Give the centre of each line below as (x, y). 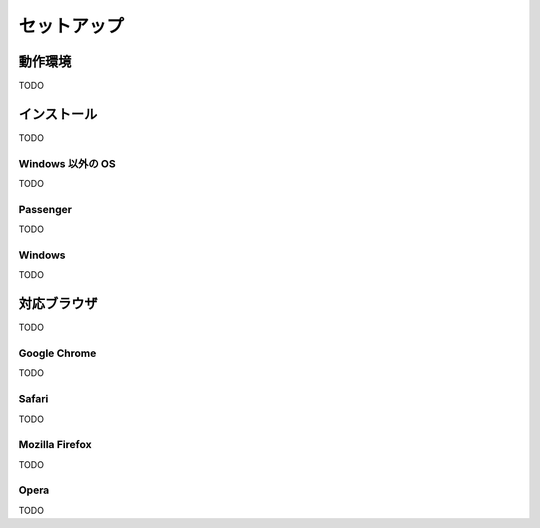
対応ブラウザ (58, 303)
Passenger (45, 209)
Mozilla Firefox (55, 445)
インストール (58, 113)
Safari (33, 399)
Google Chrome (57, 353)
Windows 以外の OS (67, 163)
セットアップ (71, 26)
